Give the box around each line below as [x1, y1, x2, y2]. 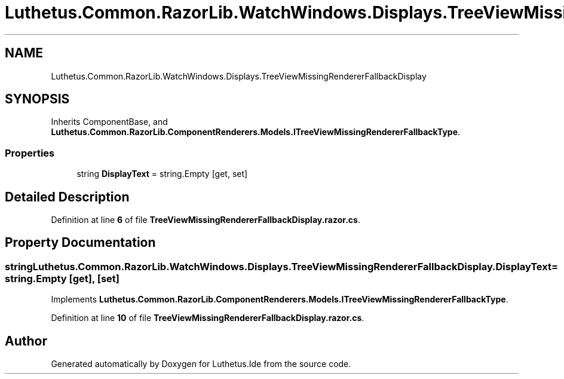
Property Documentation [5, 235, 156, 250]
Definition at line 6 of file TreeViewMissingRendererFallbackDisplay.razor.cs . [51, 215, 360, 225]
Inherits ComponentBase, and [51, 117, 168, 127]
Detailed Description [5, 189, 130, 204]
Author [5, 333, 47, 349]
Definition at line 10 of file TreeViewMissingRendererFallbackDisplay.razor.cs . [51, 313, 364, 323]
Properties [5, 146, 55, 159]
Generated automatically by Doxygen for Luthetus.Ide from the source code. [51, 359, 351, 369]
